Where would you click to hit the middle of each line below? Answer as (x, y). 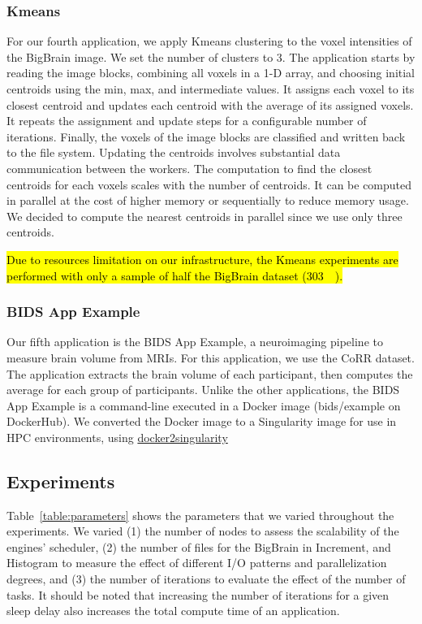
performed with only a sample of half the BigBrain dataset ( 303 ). (175, 275)
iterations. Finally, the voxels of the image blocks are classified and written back (206, 136)
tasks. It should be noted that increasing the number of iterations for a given (198, 594)
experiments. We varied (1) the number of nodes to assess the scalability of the (203, 531)
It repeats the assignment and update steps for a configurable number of (187, 121)
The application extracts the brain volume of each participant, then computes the (210, 373)
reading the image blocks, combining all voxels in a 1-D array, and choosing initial (211, 73)
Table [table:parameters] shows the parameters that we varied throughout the (200, 515)
